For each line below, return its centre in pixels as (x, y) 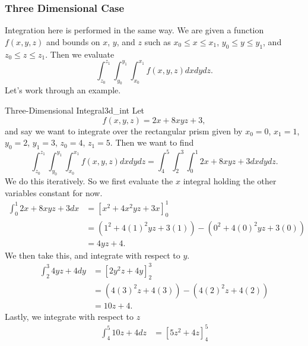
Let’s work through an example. (63, 90)
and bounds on (73, 41)
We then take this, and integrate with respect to (93, 255)
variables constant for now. (54, 192)
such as (158, 41)
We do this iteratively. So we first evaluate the (89, 181)
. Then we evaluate (80, 54)
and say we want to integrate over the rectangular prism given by (124, 130)
